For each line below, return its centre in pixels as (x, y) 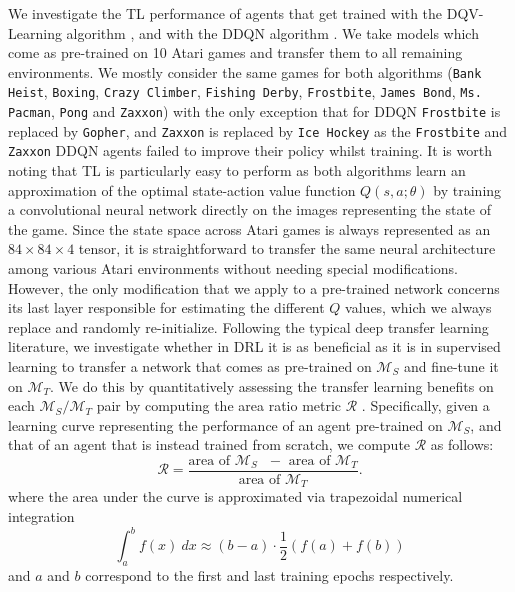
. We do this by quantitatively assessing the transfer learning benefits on (272, 385)
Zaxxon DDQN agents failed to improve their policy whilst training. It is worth (250, 150)
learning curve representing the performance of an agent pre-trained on (225, 424)
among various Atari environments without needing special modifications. (233, 268)
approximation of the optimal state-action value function (182, 189)
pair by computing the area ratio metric (219, 405)
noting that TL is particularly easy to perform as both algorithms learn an (237, 170)
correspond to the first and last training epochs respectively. (269, 574)
